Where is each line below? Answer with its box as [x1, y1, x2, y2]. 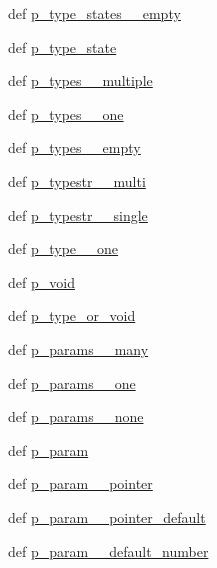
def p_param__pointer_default [8, 506, 206, 527]
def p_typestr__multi [8, 170, 146, 191]
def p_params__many [8, 338, 149, 359]
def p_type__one [8, 238, 119, 259]
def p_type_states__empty [8, 3, 181, 23]
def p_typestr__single [8, 204, 148, 225]
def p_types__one [8, 103, 124, 124]
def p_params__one [8, 372, 136, 393]
